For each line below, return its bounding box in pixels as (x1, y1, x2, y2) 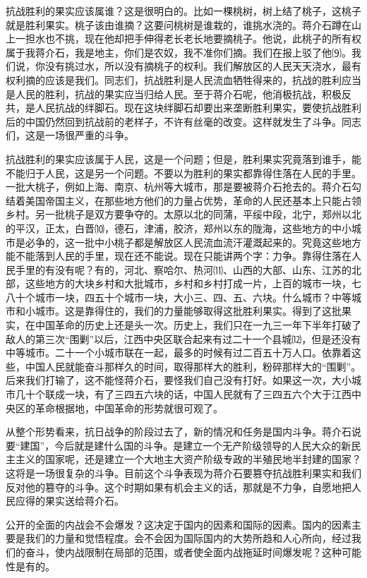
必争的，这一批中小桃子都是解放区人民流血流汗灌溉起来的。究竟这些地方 (25, 234, 361, 249)
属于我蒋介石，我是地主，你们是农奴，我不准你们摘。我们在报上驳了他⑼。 (6, 44, 351, 59)
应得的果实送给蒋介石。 (15, 493, 124, 508)
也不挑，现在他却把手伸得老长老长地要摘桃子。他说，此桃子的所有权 (44, 31, 361, 46)
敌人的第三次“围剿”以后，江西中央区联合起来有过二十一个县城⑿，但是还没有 (6, 331, 361, 346)
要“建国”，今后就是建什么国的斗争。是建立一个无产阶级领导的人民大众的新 (6, 438, 351, 452)
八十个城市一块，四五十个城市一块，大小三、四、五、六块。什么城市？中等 (6, 289, 351, 304)
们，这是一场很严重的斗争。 (6, 128, 134, 143)
